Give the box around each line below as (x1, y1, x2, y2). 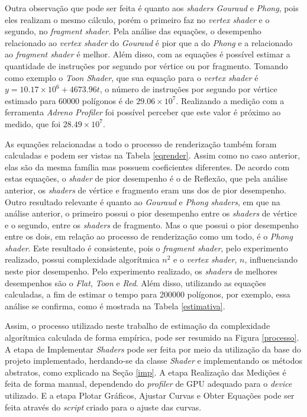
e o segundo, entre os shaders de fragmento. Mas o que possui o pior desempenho (5, 218, 299, 231)
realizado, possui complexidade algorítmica (5, 253, 160, 266)
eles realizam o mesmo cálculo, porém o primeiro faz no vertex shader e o (5, 13, 270, 25)
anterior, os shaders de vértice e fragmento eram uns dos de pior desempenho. (5, 183, 286, 196)
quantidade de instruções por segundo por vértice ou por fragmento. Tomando (5, 59, 288, 72)
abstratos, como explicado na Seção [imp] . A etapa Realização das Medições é (5, 366, 286, 378)
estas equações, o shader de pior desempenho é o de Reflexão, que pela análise (5, 172, 287, 185)
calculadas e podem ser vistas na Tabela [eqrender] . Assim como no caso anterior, (5, 149, 300, 161)
